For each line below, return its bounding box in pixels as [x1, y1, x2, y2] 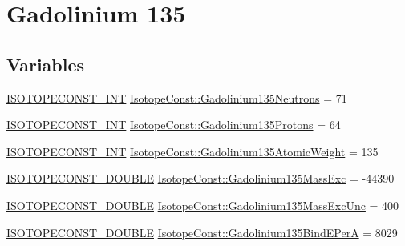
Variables [6, 51, 85, 76]
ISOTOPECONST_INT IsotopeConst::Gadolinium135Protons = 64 [6, 116, 341, 133]
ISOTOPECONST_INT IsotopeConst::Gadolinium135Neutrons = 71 [6, 89, 347, 106]
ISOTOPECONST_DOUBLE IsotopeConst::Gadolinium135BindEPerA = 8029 [6, 224, 398, 240]
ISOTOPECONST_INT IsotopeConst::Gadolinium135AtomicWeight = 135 [6, 143, 379, 159]
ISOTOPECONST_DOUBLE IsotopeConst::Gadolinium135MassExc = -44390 [6, 170, 395, 187]
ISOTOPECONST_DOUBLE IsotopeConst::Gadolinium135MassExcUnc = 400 [6, 196, 399, 213]
